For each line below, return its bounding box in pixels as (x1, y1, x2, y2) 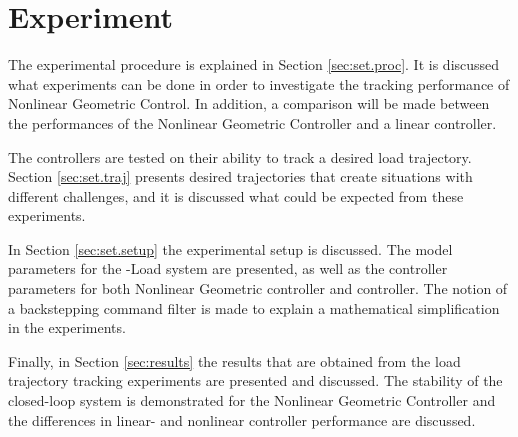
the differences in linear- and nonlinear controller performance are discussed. (8, 409, 476, 430)
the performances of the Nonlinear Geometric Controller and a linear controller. (8, 112, 497, 133)
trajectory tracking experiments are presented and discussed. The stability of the (8, 370, 503, 391)
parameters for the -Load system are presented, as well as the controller (8, 258, 448, 279)
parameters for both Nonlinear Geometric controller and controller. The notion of (8, 278, 508, 299)
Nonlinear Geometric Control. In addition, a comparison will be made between (8, 93, 490, 114)
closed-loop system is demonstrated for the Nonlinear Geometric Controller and (8, 390, 496, 411)
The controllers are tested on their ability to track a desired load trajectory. (8, 146, 472, 167)
